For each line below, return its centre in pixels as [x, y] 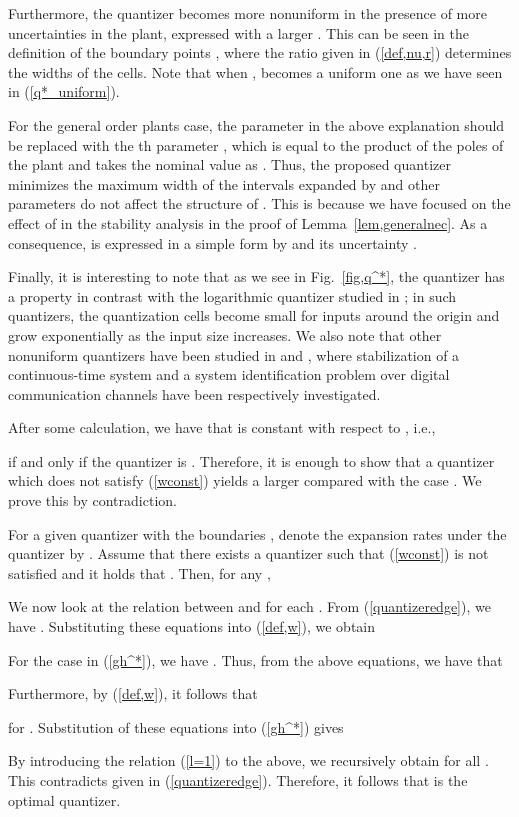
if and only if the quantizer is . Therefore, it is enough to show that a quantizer [251, 460]
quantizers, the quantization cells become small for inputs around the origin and [254, 315]
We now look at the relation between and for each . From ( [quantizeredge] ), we [249, 606]
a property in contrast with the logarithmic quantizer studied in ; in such [232, 295]
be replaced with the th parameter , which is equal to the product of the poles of [256, 144]
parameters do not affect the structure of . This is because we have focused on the [259, 203]
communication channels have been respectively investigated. [194, 393]
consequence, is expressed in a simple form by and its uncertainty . [212, 242]
